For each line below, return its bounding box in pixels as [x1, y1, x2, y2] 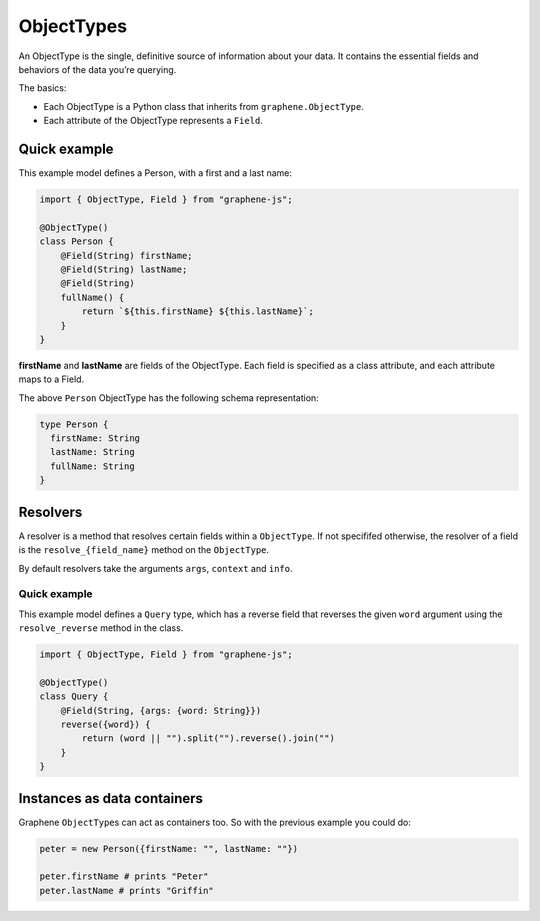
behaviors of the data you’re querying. [18, 63, 177, 75]
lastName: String [50, 446, 135, 458]
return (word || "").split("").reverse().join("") [81, 733, 335, 744]
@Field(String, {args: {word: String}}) [60, 705, 262, 716]
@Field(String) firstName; [60, 250, 194, 261]
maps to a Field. [18, 373, 85, 385]
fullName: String [50, 460, 135, 472]
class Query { [39, 691, 109, 702]
